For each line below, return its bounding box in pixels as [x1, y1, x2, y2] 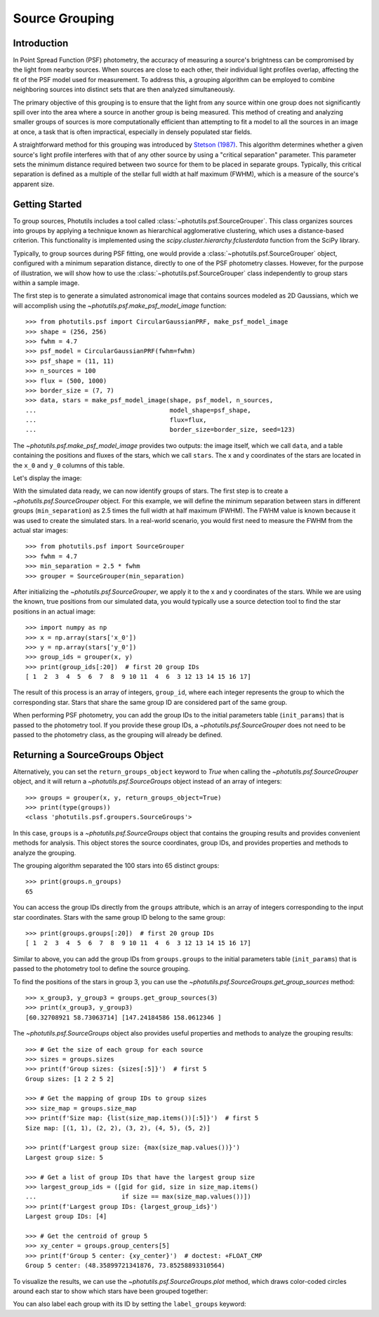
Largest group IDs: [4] [25, 1212, 107, 1221]
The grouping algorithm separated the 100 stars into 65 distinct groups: [13, 861, 220, 870]
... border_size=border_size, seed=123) [25, 425, 296, 434]
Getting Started [13, 198, 82, 210]
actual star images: [13, 526, 68, 534]
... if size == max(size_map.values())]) [25, 1193, 252, 1200]
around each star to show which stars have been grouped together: [13, 1287, 208, 1295]
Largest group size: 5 [25, 1153, 104, 1161]
